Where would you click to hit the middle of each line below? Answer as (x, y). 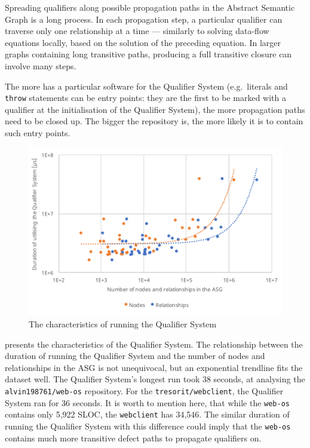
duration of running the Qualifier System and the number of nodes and (135, 356)
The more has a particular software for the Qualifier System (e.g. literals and (146, 86)
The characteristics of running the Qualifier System (123, 323)
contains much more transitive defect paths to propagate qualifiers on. (133, 438)
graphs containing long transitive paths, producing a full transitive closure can (148, 54)
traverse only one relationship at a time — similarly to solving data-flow (137, 31)
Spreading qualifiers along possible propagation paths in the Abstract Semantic (150, 7)
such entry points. (38, 133)
